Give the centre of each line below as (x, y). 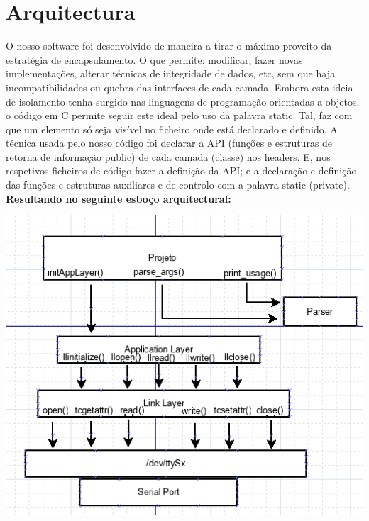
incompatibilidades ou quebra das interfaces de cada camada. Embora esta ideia (180, 87)
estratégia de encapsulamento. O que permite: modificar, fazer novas (154, 59)
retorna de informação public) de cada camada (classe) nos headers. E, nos (168, 156)
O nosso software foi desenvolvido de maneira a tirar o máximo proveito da (169, 46)
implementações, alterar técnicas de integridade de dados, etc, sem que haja (170, 73)
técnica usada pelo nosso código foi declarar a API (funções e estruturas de (169, 143)
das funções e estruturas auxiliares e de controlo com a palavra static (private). (178, 185)
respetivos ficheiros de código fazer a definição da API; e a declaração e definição (181, 170)
